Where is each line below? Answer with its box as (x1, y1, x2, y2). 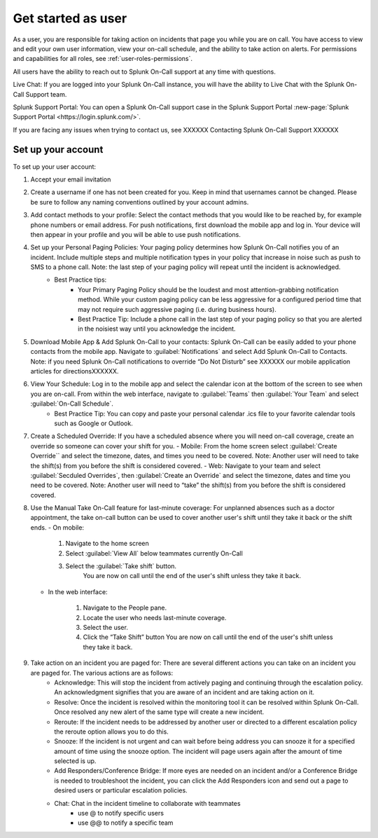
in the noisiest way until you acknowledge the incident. (78, 324, 236, 333)
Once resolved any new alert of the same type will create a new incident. (54, 708, 265, 716)
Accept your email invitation (30, 175, 111, 184)
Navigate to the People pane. (83, 603, 167, 612)
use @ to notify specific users (78, 809, 164, 818)
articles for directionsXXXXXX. (30, 367, 119, 375)
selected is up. (54, 757, 97, 765)
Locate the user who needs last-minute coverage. (83, 613, 227, 621)
